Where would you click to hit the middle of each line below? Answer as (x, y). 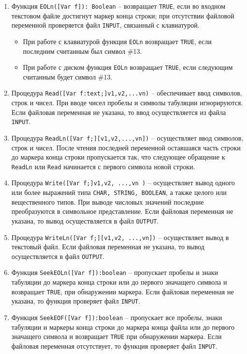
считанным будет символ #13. (68, 76)
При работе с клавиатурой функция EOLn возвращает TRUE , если (117, 41)
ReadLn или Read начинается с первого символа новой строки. (103, 166)
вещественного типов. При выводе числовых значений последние (108, 201)
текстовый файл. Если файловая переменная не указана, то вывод (108, 247)
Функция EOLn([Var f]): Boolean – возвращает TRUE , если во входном (118, 6)
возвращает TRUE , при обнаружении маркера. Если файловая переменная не (123, 291)
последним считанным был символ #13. (82, 51)
